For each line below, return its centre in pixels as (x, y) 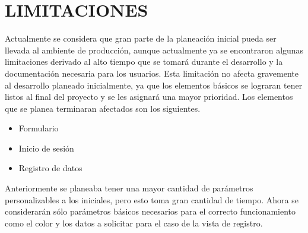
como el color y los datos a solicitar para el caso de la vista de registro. (134, 223)
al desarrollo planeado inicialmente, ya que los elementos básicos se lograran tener (154, 85)
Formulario (39, 128)
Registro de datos (50, 168)
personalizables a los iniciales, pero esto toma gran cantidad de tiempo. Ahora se (152, 199)
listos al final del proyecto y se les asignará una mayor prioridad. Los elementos (149, 97)
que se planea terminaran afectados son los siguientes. (103, 108)
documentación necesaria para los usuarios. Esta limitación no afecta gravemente (152, 73)
